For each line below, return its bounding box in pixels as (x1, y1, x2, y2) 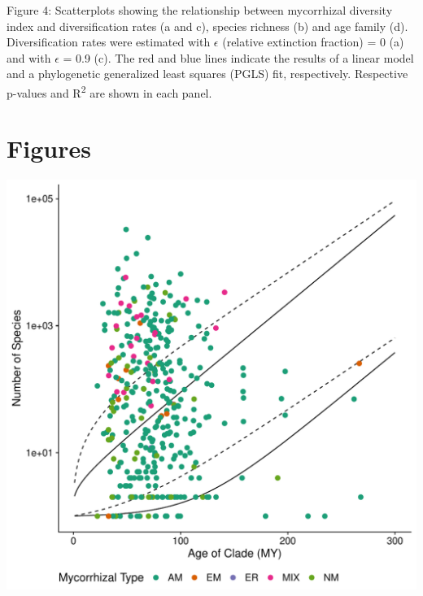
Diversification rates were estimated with (7, 33, 211, 50)
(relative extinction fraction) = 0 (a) (222, 33, 404, 50)
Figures (7, 132, 91, 165)
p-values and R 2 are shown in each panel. (7, 81, 212, 101)
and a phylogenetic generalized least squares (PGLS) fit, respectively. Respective (7, 65, 408, 82)
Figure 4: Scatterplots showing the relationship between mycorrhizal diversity (7, 2, 393, 18)
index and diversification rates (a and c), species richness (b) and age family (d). (7, 17, 408, 34)
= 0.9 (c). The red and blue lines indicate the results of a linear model (63, 49, 414, 66)
